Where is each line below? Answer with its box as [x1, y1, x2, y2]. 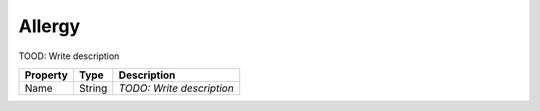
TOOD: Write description [18, 50, 120, 62]
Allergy [18, 15, 81, 37]
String [78, 81, 108, 95]
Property [24, 68, 69, 82]
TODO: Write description [118, 81, 234, 95]
